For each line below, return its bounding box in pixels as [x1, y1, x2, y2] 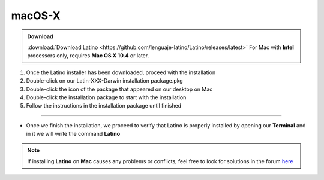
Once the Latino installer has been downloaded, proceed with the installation [26, 69, 216, 76]
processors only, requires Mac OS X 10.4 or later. [27, 52, 149, 59]
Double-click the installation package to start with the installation [26, 93, 187, 101]
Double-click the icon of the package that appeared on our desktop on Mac [26, 86, 213, 93]
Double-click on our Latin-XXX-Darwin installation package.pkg [26, 77, 183, 84]
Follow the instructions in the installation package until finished [26, 102, 182, 109]
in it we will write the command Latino [26, 130, 120, 138]
